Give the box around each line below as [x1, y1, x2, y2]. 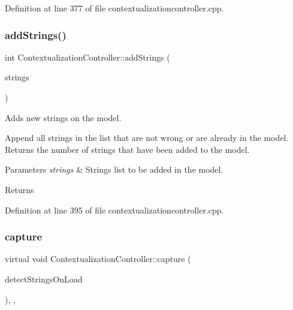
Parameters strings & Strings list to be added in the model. [5, 163, 223, 176]
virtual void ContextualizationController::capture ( [5, 252, 191, 265]
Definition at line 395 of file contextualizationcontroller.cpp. [5, 203, 224, 216]
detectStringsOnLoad [5, 272, 83, 285]
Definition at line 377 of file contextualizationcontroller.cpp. [5, 2, 224, 14]
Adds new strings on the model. [5, 111, 122, 124]
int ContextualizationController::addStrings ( [5, 50, 170, 63]
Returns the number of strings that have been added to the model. [5, 143, 250, 155]
